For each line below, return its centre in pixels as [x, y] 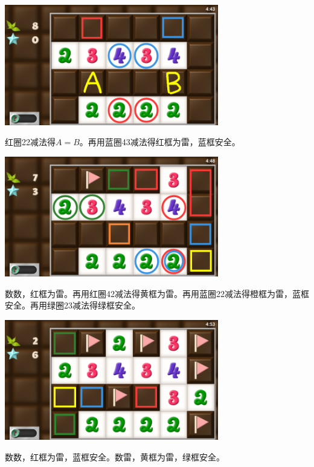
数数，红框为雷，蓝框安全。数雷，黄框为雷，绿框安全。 [115, 456]
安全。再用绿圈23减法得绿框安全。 [72, 305]
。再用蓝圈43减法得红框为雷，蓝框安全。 [160, 142]
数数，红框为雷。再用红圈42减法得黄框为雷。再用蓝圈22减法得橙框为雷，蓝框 [157, 293]
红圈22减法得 [30, 142]
